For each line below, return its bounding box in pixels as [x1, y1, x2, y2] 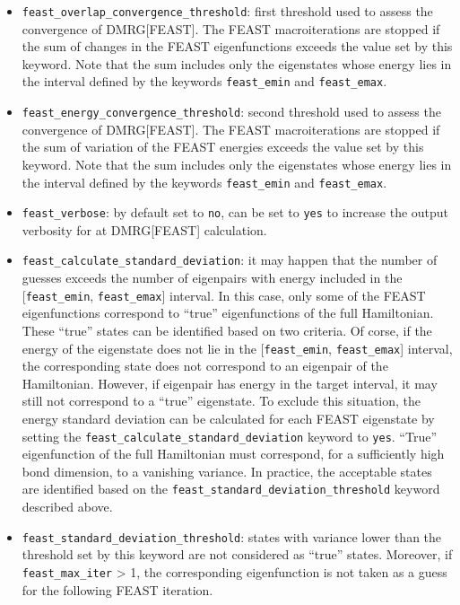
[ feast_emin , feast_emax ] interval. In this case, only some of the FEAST [22, 285, 426, 304]
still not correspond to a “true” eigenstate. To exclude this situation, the [22, 391, 421, 410]
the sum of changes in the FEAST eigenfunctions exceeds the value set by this [22, 37, 453, 56]
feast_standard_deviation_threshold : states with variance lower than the [22, 527, 442, 546]
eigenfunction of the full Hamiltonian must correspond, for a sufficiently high [22, 444, 445, 463]
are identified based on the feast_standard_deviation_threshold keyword [22, 479, 440, 498]
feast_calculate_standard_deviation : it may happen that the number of [22, 250, 438, 269]
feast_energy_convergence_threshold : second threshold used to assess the [22, 102, 441, 121]
